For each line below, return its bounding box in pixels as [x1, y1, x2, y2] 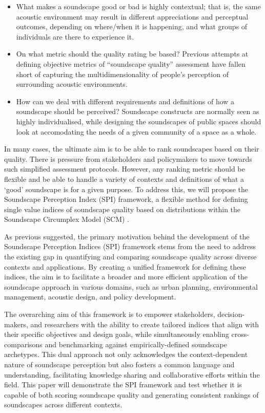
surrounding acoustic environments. [16, 79, 128, 89]
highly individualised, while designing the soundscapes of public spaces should [16, 116, 261, 126]
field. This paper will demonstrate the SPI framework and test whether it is [4, 379, 242, 390]
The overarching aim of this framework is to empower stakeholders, [4, 309, 215, 320]
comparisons [4, 339, 43, 349]
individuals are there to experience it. [16, 31, 134, 42]
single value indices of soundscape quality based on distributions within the [4, 203, 241, 214]
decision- [217, 309, 245, 320]
